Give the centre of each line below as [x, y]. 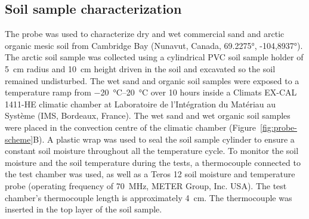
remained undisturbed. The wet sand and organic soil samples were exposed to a [152, 80]
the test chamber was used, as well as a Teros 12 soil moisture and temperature [150, 174]
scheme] [19, 139]
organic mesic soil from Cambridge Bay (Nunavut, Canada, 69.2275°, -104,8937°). [154, 45]
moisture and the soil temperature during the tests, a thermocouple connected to [153, 162]
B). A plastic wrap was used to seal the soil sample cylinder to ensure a [164, 139]
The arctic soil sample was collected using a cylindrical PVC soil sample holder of [154, 57]
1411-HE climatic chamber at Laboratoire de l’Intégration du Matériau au [140, 104]
